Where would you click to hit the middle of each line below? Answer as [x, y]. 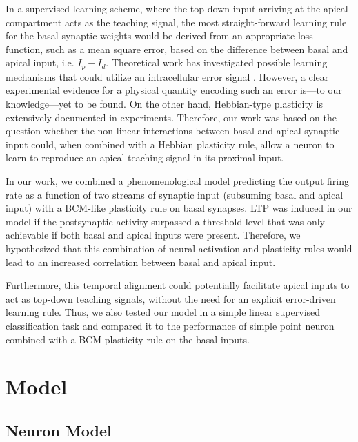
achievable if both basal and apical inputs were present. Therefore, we [153, 235]
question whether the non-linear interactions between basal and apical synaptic [173, 131]
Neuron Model [59, 430]
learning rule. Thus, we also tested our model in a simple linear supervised [163, 312]
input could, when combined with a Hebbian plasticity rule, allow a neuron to [170, 144]
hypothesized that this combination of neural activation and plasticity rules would [179, 248]
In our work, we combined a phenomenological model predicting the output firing [177, 180]
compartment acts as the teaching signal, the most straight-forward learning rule [176, 22]
